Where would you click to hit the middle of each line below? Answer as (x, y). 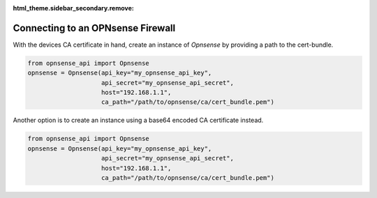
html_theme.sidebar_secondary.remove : (73, 8)
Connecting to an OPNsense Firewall (94, 28)
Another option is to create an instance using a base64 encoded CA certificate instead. (138, 120)
